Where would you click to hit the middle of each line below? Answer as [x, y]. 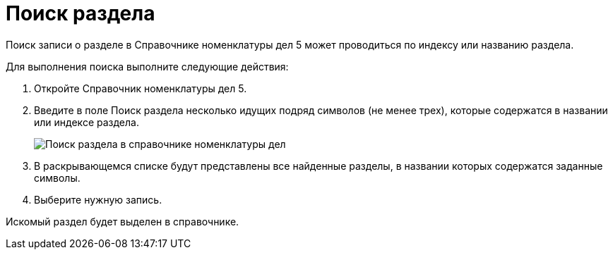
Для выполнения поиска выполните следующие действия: [147, 66]
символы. [57, 178]
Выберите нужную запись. [98, 199]
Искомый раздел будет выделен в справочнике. [123, 221]
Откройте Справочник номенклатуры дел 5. [141, 88]
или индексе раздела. [87, 122]
